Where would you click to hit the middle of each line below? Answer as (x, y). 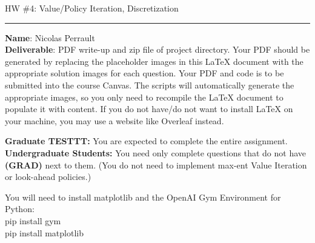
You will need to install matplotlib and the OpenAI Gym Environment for (143, 197)
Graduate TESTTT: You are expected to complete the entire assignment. (146, 141)
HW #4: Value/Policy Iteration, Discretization (92, 8)
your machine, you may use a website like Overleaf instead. (114, 120)
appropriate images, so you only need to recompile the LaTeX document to (144, 97)
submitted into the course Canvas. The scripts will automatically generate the (150, 85)
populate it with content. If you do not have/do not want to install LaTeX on (149, 109)
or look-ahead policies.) (48, 177)
